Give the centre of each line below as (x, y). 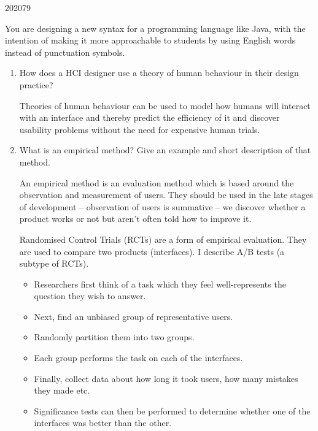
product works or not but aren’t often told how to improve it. (135, 219)
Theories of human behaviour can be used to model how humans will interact (165, 105)
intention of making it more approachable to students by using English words (150, 40)
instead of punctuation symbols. (65, 52)
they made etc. (62, 390)
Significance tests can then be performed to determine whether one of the (172, 410)
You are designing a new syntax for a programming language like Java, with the (155, 28)
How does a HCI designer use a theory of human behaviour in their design (159, 73)
